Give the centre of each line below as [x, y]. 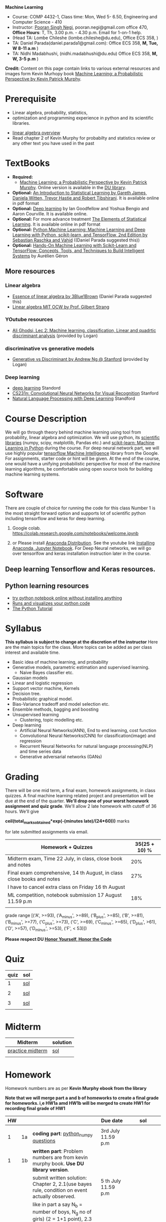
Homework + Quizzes [67, 847]
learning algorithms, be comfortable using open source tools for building [79, 469]
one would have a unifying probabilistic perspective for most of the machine [83, 464]
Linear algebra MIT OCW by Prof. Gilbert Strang [61, 307]
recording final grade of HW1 [35, 1109]
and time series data [41, 751]
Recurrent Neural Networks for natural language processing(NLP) [86, 746]
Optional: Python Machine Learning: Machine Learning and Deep [79, 229]
